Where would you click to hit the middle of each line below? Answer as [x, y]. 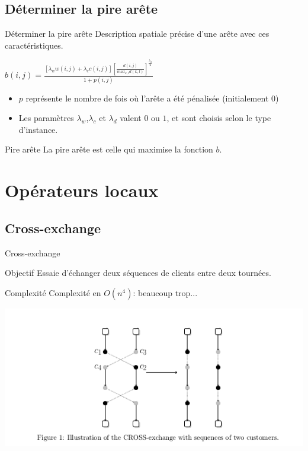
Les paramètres [46, 118]
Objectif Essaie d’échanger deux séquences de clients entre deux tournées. [138, 273]
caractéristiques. [34, 45]
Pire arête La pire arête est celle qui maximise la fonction [109, 149]
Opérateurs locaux [82, 190]
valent [131, 118]
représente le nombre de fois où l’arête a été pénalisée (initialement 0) [152, 98]
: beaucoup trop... [165, 292]
